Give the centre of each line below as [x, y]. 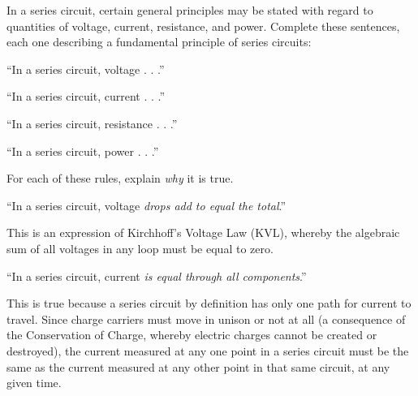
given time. [34, 383]
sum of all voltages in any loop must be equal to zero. [140, 248]
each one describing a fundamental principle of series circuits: [159, 42]
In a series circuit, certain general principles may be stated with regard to [190, 10]
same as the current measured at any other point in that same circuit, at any [198, 366]
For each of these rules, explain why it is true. [120, 178]
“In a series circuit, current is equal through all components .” [157, 275]
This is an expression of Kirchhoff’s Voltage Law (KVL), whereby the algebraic [203, 232]
